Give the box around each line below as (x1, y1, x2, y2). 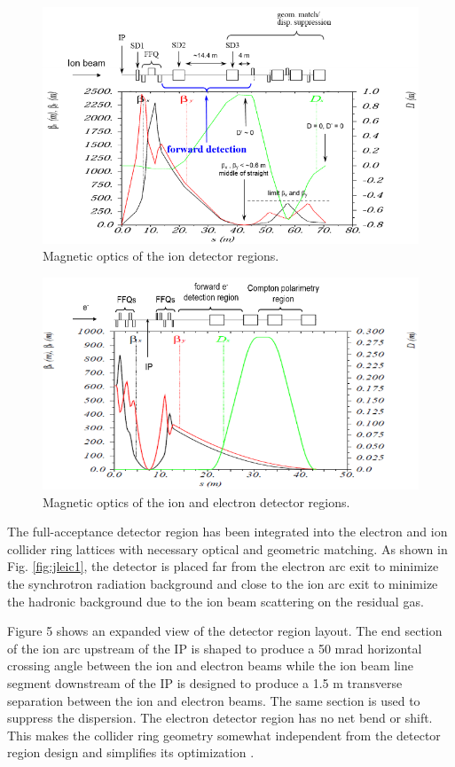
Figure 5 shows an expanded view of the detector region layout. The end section (7, 622, 443, 640)
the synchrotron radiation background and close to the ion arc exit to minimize (7, 575, 438, 593)
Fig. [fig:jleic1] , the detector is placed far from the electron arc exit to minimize (7, 557, 439, 575)
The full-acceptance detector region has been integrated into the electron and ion (7, 522, 448, 541)
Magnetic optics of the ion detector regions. (43, 247, 279, 265)
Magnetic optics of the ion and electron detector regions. (43, 492, 350, 511)
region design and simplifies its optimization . (7, 743, 255, 762)
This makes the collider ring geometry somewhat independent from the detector (7, 725, 441, 744)
